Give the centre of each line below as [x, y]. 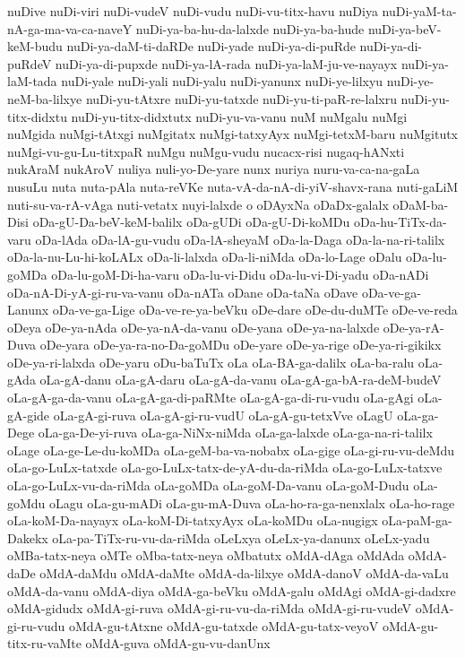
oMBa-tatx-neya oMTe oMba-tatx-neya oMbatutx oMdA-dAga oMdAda [206, 555]
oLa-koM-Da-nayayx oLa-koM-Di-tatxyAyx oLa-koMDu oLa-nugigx [193, 520]
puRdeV [30, 63]
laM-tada [32, 81]
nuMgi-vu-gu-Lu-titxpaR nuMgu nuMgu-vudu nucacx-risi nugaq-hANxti [206, 151]
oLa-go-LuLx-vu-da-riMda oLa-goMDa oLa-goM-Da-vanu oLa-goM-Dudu [208, 485]
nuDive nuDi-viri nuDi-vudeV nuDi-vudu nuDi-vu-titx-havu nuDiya [193, 11]
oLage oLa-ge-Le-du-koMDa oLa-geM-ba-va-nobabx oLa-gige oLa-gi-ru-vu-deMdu [231, 450]
